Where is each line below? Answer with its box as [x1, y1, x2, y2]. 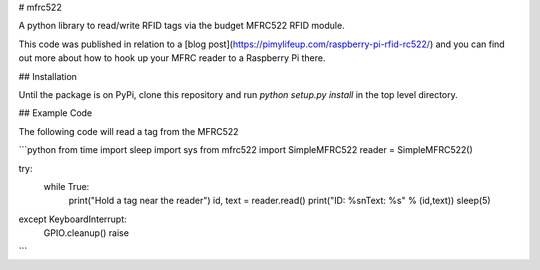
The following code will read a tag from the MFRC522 [18, 125, 239, 137]
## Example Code [18, 107, 93, 119]
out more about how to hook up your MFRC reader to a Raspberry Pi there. [18, 52, 326, 64]
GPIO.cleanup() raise [43, 227, 130, 239]
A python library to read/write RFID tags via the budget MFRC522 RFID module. [18, 20, 345, 32]
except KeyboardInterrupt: [18, 213, 127, 225]
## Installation [18, 70, 77, 82]
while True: [43, 180, 90, 192]
